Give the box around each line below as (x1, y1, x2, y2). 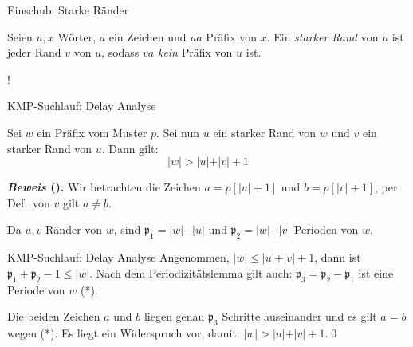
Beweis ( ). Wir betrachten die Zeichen (7, 179, 201, 195)
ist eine (358, 264, 394, 281)
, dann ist (314, 249, 361, 266)
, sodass (101, 44, 140, 61)
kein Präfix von (157, 44, 233, 61)
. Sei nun (156, 124, 200, 140)
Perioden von (293, 221, 359, 238)
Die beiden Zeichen (7, 308, 100, 325)
